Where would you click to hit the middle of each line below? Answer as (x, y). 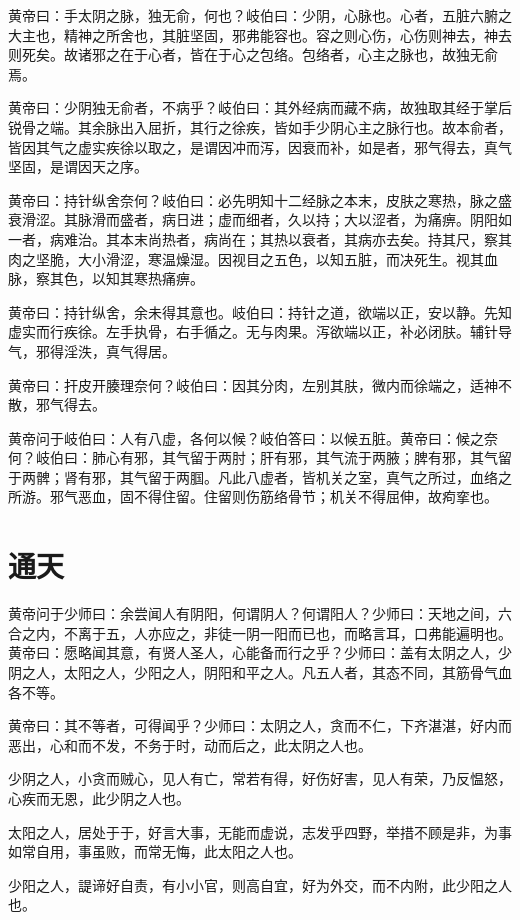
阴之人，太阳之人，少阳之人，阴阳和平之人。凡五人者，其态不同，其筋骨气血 (260, 671)
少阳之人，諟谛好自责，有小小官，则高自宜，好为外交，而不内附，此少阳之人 (260, 884)
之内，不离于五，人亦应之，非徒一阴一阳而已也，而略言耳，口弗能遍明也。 (266, 632)
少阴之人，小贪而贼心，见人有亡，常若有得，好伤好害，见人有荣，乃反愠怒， (260, 778)
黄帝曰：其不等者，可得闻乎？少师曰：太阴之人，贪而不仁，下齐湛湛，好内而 (260, 725)
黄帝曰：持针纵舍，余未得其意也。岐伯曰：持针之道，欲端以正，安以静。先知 (260, 311)
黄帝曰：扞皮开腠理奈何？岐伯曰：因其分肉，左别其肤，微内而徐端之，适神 (253, 384)
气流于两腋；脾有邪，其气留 (420, 457)
